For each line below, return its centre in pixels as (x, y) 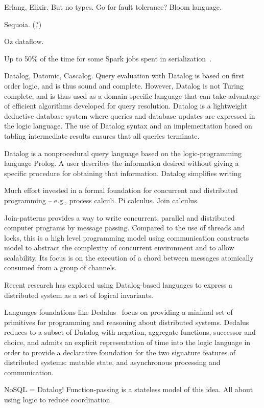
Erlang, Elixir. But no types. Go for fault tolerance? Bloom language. (113, 7)
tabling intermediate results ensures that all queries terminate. (102, 135)
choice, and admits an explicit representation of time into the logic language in (127, 342)
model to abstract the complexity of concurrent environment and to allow (119, 248)
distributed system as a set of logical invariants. (79, 295)
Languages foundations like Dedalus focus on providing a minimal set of (118, 312)
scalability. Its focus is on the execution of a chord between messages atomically (129, 257)
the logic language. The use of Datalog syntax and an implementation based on (128, 126)
